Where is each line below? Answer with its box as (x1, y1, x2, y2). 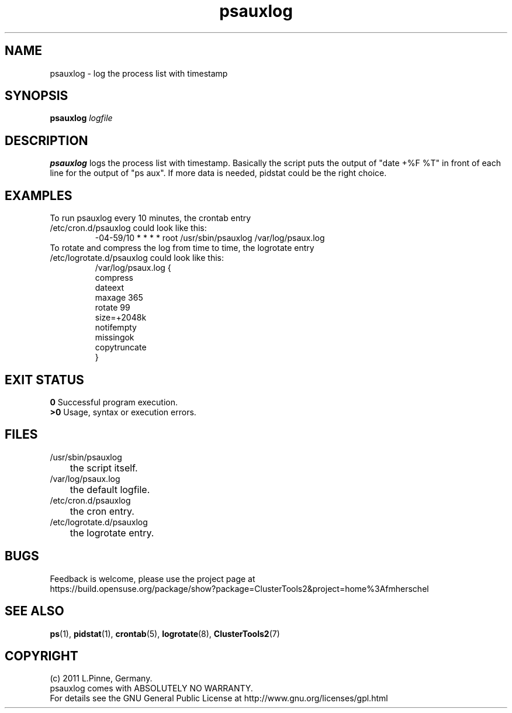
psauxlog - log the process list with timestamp (50, 68, 228, 78)
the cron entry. (70, 505, 134, 517)
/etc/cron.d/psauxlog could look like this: (50, 223, 207, 233)
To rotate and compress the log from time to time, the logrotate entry (50, 243, 314, 253)
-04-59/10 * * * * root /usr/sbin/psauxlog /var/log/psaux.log (95, 233, 325, 243)
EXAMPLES (5, 188, 72, 203)
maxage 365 (95, 292, 143, 303)
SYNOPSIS (5, 88, 68, 104)
